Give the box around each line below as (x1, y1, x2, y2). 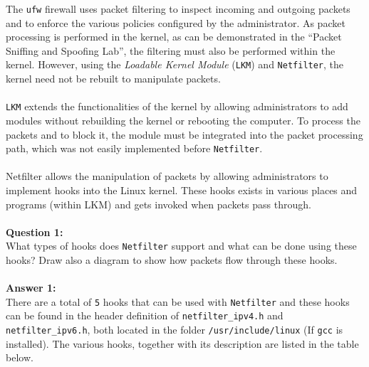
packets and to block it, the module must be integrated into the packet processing (6, 127, 363, 142)
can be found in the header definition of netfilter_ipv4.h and (6, 308, 284, 323)
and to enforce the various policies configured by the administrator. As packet (6, 15, 345, 30)
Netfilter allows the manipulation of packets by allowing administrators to (6, 169, 328, 183)
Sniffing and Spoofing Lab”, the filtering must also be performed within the (6, 43, 336, 58)
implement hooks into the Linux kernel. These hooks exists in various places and (6, 182, 358, 197)
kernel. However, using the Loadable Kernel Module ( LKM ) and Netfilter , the (6, 57, 344, 72)
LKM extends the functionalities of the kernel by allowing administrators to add (6, 99, 348, 114)
